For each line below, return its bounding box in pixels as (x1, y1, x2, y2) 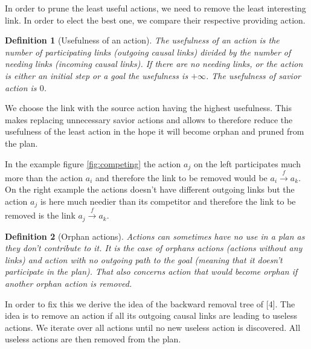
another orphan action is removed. (5, 277, 132, 290)
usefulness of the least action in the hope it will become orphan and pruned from (5, 125, 304, 138)
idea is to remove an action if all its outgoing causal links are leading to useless (5, 309, 297, 322)
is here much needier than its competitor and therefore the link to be (40, 194, 296, 207)
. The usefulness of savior (206, 69, 301, 82)
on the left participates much (193, 157, 301, 170)
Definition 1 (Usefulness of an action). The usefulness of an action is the (5, 34, 280, 46)
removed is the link (5, 209, 75, 222)
